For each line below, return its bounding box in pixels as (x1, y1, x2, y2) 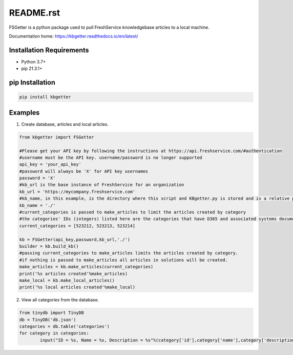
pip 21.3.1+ (21, 66, 42, 72)
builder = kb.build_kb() (19, 243, 79, 249)
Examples (9, 108, 40, 117)
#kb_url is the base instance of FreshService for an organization (19, 182, 185, 188)
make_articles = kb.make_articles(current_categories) (19, 264, 153, 270)
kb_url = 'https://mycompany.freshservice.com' (19, 189, 135, 195)
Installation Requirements (9, 46, 89, 54)
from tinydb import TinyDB (19, 310, 84, 316)
